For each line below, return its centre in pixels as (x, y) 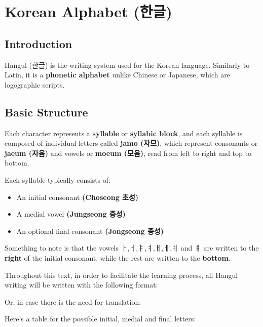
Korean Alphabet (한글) (88, 11)
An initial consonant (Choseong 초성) (78, 197)
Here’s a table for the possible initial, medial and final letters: (100, 319)
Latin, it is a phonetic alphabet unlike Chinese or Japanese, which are (117, 75)
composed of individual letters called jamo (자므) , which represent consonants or (131, 143)
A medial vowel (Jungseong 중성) (71, 214)
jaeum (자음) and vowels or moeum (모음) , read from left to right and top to (128, 153)
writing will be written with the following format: (81, 285)
